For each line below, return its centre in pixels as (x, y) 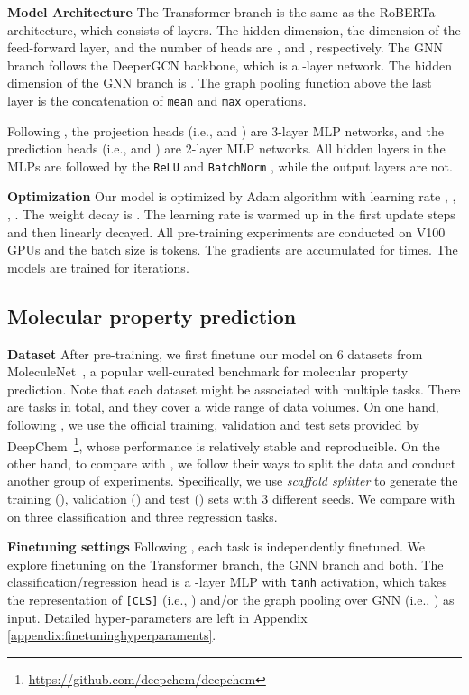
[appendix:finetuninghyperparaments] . (112, 635)
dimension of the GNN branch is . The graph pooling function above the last (220, 83)
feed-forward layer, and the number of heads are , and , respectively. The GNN (225, 47)
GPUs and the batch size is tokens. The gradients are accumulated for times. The (233, 250)
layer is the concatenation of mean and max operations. (157, 100)
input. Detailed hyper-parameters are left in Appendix (157, 617)
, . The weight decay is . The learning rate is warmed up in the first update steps (231, 214)
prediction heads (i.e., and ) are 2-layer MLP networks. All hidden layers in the (226, 148)
